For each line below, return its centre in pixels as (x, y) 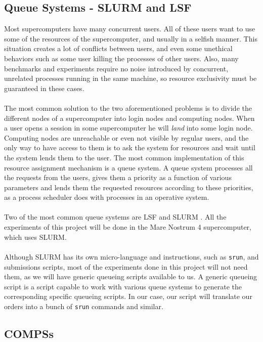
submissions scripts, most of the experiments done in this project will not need (126, 266)
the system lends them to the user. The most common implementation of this (124, 157)
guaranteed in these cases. (44, 88)
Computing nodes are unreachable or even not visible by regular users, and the (126, 137)
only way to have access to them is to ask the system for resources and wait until (130, 147)
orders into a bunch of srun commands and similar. (84, 306)
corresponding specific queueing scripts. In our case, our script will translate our (128, 296)
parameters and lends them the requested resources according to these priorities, (129, 187)
